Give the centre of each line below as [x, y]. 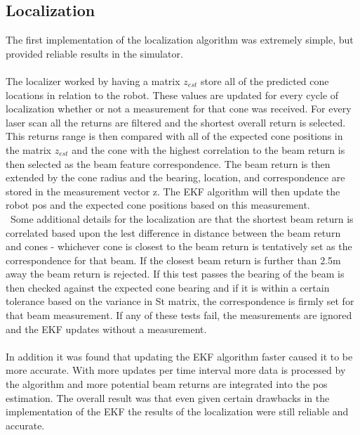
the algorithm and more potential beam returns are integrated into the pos [167, 384]
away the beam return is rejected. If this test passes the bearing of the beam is [175, 274]
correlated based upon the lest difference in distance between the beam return [173, 232]
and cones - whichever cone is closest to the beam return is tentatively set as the [179, 246]
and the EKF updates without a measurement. [106, 329]
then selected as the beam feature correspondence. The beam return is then [168, 163]
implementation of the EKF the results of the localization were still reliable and [177, 411]
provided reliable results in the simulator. [94, 53]
